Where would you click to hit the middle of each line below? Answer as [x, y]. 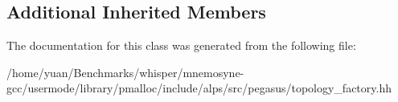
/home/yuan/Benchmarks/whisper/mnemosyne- [125, 72]
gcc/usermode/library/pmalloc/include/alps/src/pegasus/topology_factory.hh [199, 88]
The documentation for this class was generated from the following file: [181, 45]
